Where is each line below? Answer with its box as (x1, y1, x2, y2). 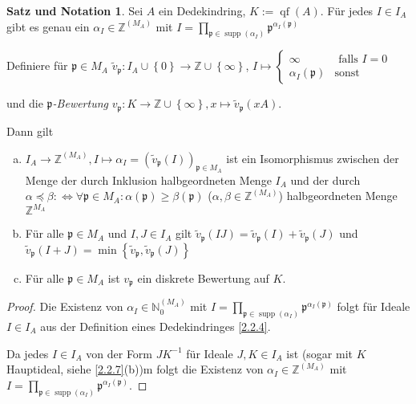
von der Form (86, 345, 153, 361)
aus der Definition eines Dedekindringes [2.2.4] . (40, 317, 271, 334)
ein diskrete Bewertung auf (137, 269, 269, 286)
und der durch (290, 171, 361, 188)
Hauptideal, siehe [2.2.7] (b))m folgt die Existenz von (6, 361, 264, 377)
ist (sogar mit (286, 345, 353, 361)
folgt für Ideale (337, 298, 410, 315)
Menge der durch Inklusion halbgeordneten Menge (25, 171, 272, 188)
